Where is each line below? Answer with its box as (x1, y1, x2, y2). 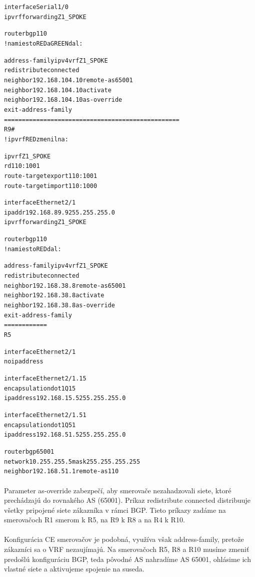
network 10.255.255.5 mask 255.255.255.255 (4, 458, 140, 465)
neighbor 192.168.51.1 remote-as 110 (4, 468, 119, 475)
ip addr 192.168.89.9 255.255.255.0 (4, 209, 115, 216)
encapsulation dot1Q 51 (4, 421, 76, 429)
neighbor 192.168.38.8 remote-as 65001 (4, 282, 126, 289)
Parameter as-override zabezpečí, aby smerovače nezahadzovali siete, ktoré (4, 485, 231, 495)
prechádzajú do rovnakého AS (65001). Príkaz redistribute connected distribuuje (4, 495, 250, 505)
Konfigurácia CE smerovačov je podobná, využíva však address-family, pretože (4, 534, 244, 544)
